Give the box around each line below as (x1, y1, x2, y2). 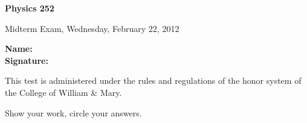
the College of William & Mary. (5, 86, 122, 98)
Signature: (5, 54, 48, 66)
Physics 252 (5, 2, 54, 14)
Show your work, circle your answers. (5, 106, 142, 119)
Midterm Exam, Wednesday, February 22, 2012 (5, 22, 179, 34)
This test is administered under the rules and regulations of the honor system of (5, 74, 302, 87)
